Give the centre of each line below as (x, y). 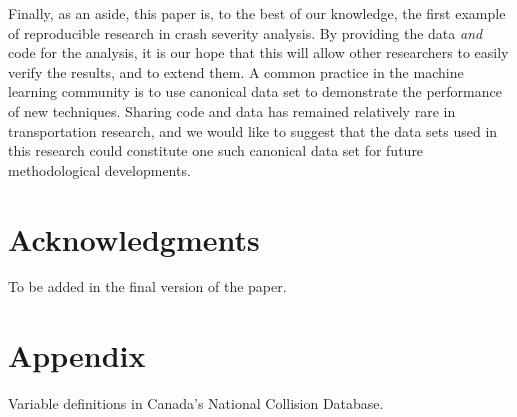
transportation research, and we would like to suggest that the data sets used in (253, 130)
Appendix (77, 355)
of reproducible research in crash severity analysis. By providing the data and (245, 32)
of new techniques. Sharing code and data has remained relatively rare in (232, 110)
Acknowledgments (134, 238)
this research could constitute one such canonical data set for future (216, 150)
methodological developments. (99, 169)
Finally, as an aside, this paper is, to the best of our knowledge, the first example (257, 13)
